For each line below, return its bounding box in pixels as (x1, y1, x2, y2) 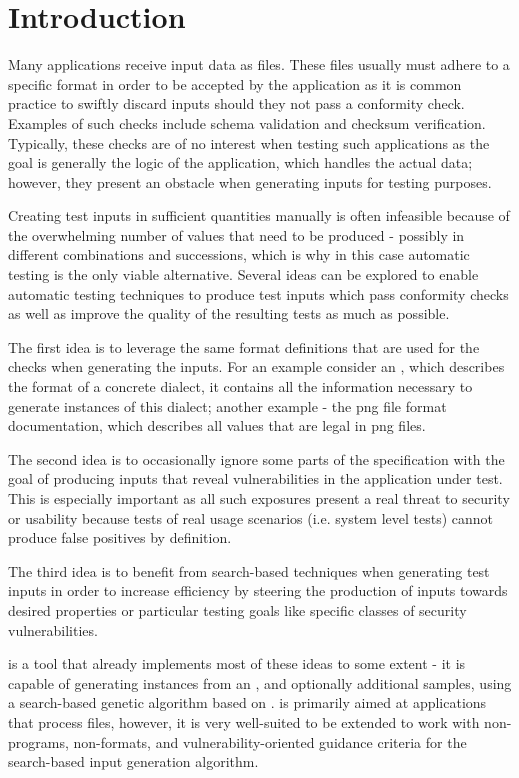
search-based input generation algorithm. (8, 751, 259, 772)
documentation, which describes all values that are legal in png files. (8, 415, 426, 436)
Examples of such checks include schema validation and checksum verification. (8, 112, 486, 133)
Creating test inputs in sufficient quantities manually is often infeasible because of (8, 205, 510, 226)
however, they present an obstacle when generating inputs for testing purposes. (8, 171, 492, 192)
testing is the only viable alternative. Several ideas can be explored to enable (8, 264, 479, 285)
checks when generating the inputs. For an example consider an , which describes (8, 356, 505, 377)
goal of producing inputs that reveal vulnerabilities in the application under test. (8, 468, 503, 489)
